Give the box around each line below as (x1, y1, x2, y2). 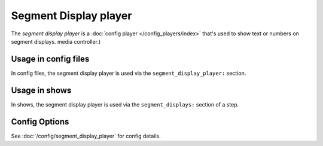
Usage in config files (11, 54, 90, 64)
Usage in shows (11, 85, 72, 95)
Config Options (11, 117, 69, 127)
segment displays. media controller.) (11, 38, 101, 45)
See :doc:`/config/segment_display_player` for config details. (11, 132, 161, 139)
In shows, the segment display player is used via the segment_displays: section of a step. (11, 101, 239, 108)
